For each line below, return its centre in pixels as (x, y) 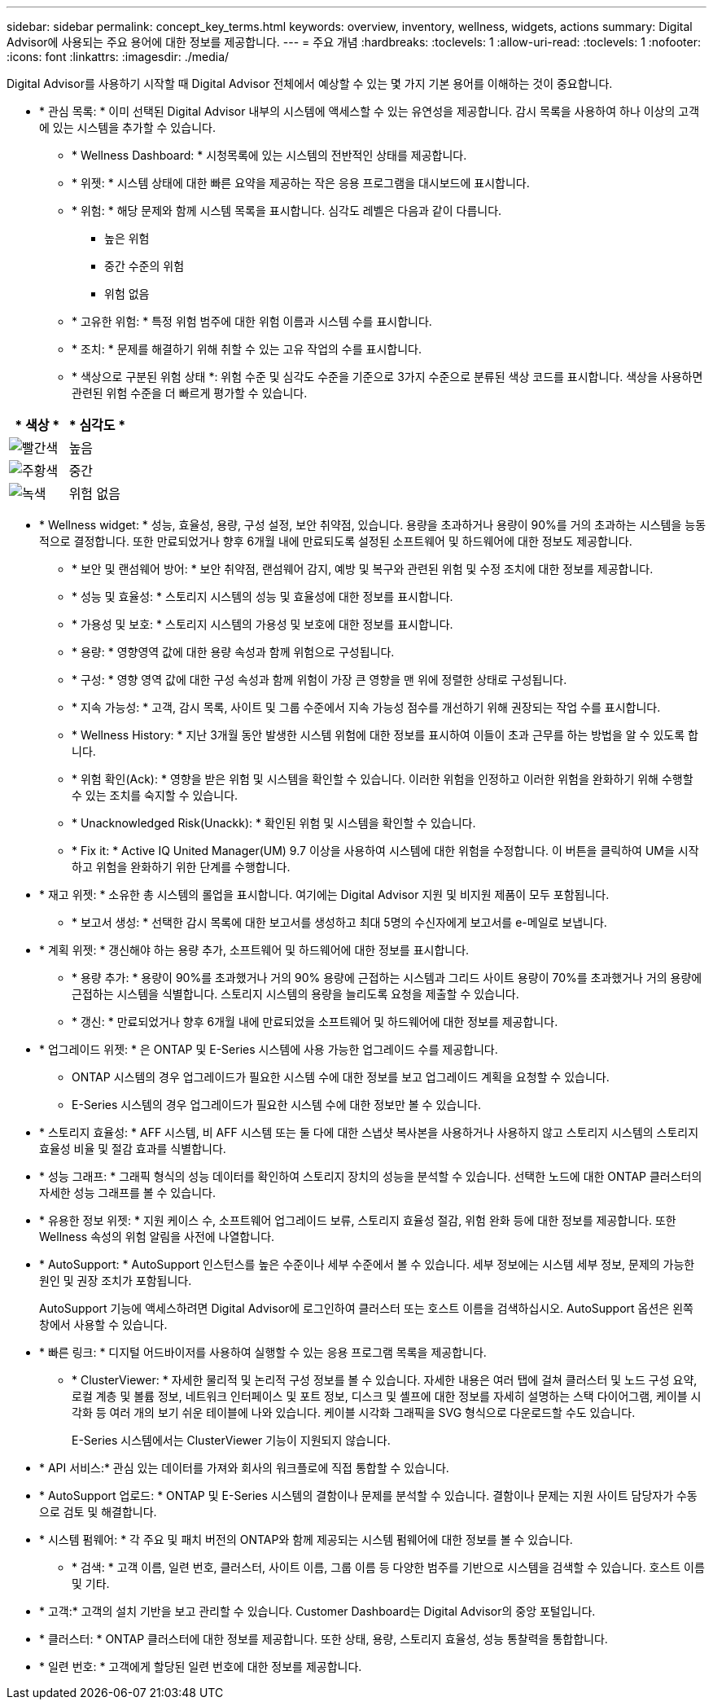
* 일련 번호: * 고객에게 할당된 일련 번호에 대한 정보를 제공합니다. (201, 1667)
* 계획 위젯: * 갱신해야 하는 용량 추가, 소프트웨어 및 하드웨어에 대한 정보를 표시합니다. (254, 950)
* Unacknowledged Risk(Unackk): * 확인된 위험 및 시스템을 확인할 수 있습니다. (274, 823)
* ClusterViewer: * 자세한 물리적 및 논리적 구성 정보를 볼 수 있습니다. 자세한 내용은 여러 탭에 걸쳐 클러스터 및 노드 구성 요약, (385, 1380)
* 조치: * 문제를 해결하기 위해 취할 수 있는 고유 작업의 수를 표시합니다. (247, 349)
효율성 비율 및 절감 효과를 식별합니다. (133, 1149)
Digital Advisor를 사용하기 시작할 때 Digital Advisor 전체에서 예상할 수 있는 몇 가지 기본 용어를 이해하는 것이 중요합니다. (310, 83)
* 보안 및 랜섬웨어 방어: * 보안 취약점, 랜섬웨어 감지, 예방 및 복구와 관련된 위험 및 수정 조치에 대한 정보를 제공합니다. (363, 569)
